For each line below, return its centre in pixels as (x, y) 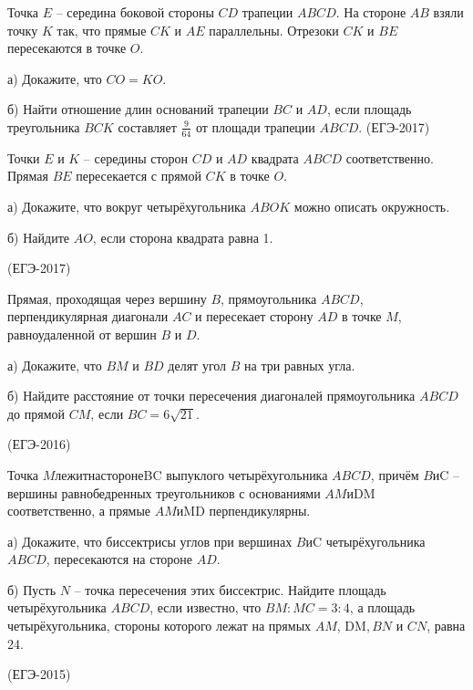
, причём (395, 474)
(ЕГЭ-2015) (39, 674)
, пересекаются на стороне (119, 559)
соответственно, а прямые (79, 511)
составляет (147, 126)
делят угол (197, 365)
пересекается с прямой (139, 176)
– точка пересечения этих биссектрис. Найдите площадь (230, 589)
